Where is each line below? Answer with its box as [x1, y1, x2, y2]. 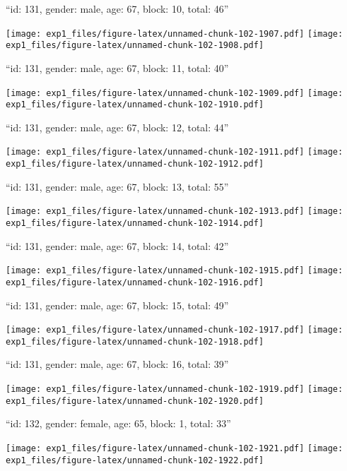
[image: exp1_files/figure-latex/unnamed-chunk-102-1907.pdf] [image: [6, 28, 343, 39]
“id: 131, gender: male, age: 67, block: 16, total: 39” [6, 357, 229, 371]
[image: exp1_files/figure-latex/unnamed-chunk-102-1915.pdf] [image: [6, 266, 343, 276]
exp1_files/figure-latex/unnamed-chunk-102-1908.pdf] [6, 40, 264, 51]
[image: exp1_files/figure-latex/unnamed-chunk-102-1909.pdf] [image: [6, 88, 343, 98]
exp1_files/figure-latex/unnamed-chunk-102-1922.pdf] [6, 455, 264, 465]
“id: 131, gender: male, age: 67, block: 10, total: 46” [6, 1, 229, 16]
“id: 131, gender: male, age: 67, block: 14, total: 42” [6, 238, 229, 253]
